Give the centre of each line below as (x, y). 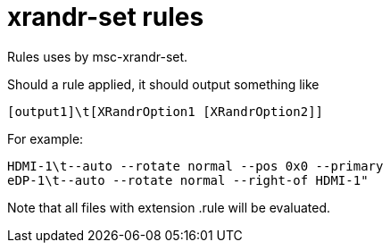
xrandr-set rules (106, 17)
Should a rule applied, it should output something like (163, 84)
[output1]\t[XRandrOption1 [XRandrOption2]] (166, 111)
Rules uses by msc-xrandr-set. (98, 56)
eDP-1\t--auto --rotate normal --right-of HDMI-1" (188, 180)
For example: (46, 138)
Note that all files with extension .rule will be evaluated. (169, 207)
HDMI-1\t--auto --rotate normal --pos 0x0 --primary (195, 166)
